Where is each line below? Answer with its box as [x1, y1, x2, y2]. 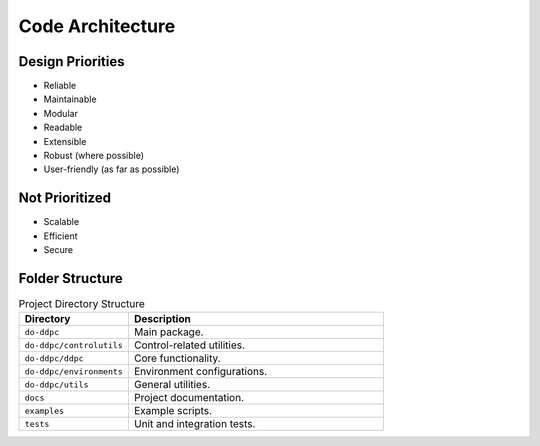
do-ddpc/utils [24, 379, 89, 390]
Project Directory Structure [18, 297, 145, 311]
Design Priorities [18, 53, 125, 70]
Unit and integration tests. [133, 417, 256, 431]
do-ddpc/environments [24, 366, 124, 377]
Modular [43, 107, 79, 119]
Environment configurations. [133, 365, 268, 379]
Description [133, 312, 192, 326]
